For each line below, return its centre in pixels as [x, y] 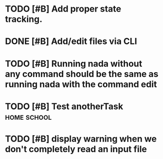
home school [28, 117]
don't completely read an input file [76, 149]
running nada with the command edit [81, 84]
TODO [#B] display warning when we [81, 139]
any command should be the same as [82, 74]
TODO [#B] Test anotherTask [64, 106]
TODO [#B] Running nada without [74, 64]
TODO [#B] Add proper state [63, 9]
